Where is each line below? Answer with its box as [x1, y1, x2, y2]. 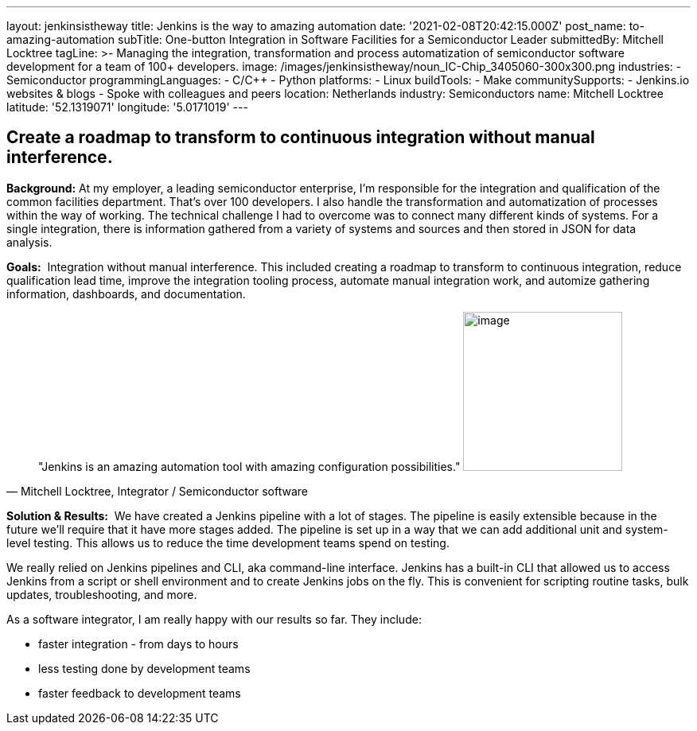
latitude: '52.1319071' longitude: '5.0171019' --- [6, 100, 248, 114]
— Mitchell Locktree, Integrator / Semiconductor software [6, 484, 309, 498]
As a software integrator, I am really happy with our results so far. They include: [6, 612, 422, 626]
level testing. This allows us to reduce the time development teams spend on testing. [6, 535, 450, 550]
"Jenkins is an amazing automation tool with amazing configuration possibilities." [38, 459, 461, 473]
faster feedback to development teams [38, 686, 241, 700]
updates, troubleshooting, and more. [6, 587, 197, 601]
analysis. [6, 235, 53, 249]
